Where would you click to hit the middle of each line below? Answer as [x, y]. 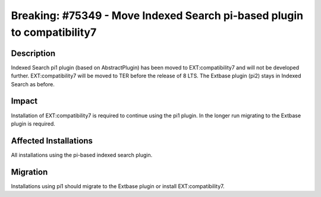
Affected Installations [52, 141]
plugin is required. [33, 123]
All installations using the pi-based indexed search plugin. [82, 155]
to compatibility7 [54, 32]
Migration [29, 172]
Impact [24, 101]
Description [33, 53]
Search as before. [33, 84]
